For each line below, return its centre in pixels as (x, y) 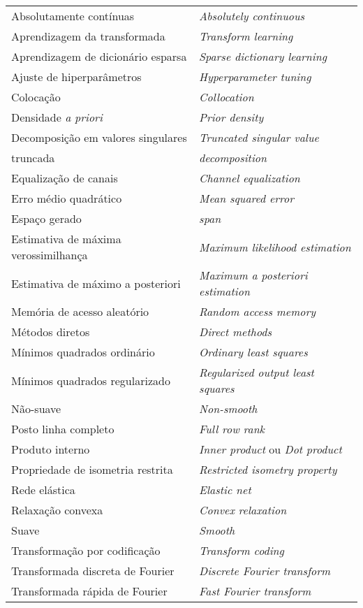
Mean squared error (246, 198)
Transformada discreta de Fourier (93, 571)
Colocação (36, 97)
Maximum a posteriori (253, 275)
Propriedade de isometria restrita (92, 469)
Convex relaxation (243, 510)
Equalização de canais (65, 178)
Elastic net (225, 490)
